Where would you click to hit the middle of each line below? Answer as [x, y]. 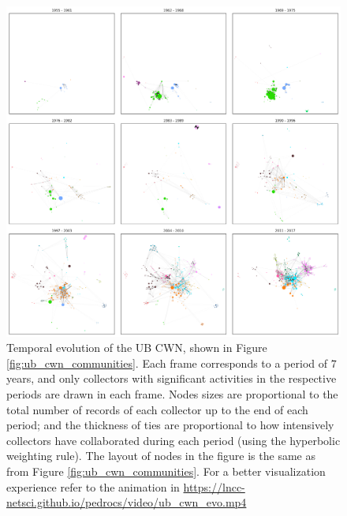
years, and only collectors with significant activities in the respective [172, 378]
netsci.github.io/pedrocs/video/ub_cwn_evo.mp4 [127, 502]
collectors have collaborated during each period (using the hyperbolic [173, 440]
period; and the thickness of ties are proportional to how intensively [170, 425]
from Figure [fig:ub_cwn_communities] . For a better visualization [166, 471]
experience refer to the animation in [93, 486]
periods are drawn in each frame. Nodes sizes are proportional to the [172, 393]
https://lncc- [214, 486]
